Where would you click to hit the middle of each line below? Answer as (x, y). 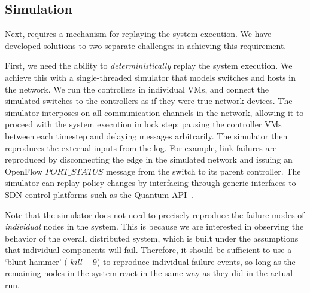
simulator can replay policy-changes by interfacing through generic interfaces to (151, 183)
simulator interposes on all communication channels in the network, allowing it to (154, 112)
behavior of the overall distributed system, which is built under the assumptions (152, 238)
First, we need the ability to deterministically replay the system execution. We (149, 65)
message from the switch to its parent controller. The (203, 171)
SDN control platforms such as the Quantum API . (99, 194)
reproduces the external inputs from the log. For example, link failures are (141, 147)
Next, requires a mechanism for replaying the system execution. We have (138, 34)
